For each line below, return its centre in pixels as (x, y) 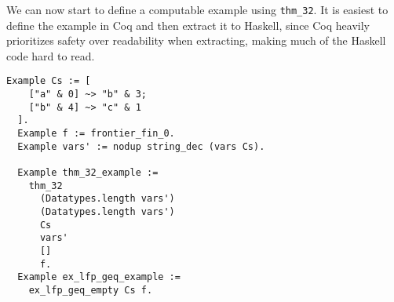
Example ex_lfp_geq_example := (99, 277)
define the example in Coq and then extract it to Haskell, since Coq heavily (188, 25)
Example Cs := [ (49, 81)
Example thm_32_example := (88, 173)
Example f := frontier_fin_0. (96, 134)
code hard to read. (51, 55)
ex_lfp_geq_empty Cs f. (91, 290)
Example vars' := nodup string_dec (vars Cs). (141, 146)
